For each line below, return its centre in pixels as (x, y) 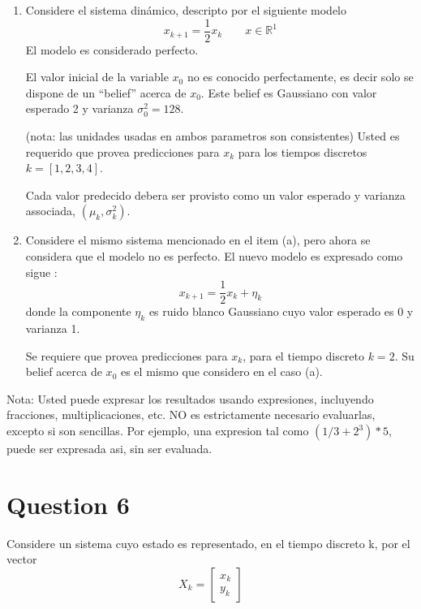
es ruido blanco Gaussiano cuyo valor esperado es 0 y (281, 311)
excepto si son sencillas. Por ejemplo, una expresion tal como (158, 431)
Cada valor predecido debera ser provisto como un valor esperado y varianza (215, 194)
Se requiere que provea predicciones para (127, 355)
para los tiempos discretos (303, 151)
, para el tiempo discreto (304, 355)
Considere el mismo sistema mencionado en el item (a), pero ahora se (198, 240)
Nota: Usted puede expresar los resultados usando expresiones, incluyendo (190, 398)
